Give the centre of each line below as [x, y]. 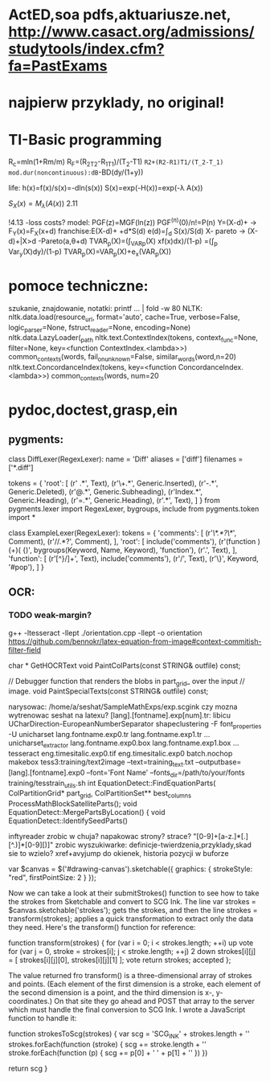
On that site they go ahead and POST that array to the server [154, 1001]
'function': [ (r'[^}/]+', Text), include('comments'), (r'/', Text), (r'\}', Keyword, [133, 558]
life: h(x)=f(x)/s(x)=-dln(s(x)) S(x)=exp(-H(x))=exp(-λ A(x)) [106, 188]
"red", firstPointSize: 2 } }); [52, 878]
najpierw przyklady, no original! [117, 103]
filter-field [25, 649]
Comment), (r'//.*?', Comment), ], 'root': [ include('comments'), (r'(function [132, 541]
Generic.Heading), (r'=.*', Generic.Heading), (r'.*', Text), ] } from [115, 500]
